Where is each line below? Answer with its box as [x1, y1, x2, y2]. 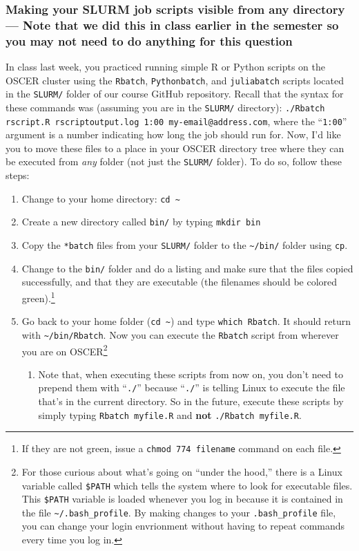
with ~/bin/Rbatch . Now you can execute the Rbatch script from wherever [21, 327, 339, 342]
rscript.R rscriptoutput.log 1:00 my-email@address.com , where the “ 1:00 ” [6, 113, 347, 128]
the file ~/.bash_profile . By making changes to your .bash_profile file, [21, 505, 336, 519]
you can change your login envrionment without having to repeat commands [21, 519, 345, 533]
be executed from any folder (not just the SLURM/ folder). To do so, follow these [6, 154, 342, 169]
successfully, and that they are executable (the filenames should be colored [21, 274, 338, 289]
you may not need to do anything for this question [6, 32, 293, 49]
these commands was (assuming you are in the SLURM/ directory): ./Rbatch [6, 100, 325, 114]
